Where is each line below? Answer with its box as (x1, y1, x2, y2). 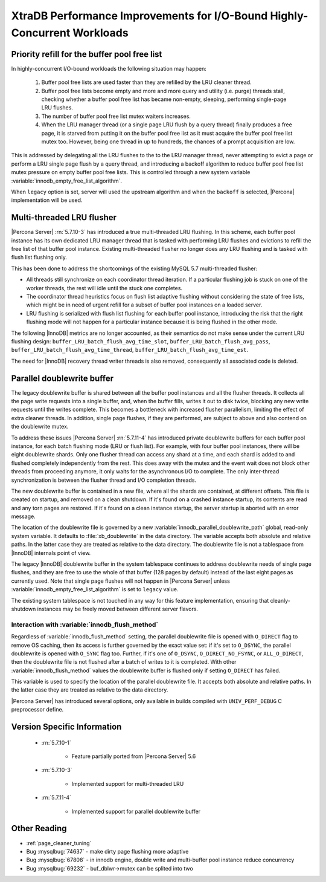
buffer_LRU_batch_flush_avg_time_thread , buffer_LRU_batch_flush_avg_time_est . (11, 346, 249, 354)
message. (11, 513, 36, 520)
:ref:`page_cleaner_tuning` (26, 839, 92, 846)
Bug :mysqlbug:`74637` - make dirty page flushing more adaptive (26, 848, 189, 855)
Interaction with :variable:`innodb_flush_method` (11, 620, 159, 629)
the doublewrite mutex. (11, 423, 69, 430)
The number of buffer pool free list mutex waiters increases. (41, 112, 191, 120)
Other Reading (11, 823, 67, 834)
